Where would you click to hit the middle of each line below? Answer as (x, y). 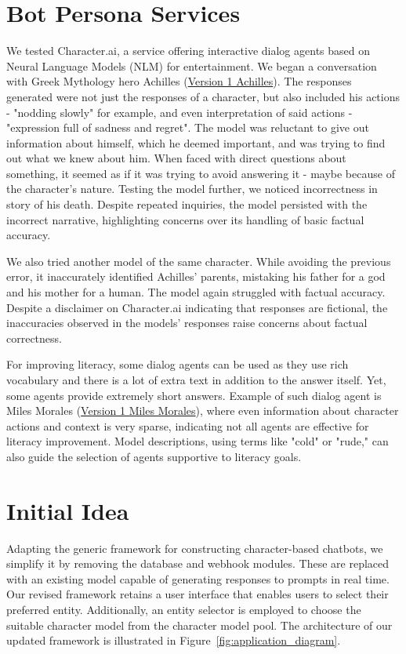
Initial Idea (68, 510)
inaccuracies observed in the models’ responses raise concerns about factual (187, 323)
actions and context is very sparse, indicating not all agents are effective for (188, 425)
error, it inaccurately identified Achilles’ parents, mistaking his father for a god (196, 276)
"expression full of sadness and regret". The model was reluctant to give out (188, 127)
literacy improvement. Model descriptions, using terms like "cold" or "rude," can (198, 441)
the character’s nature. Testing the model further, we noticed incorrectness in (192, 189)
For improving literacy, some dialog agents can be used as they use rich (178, 364)
